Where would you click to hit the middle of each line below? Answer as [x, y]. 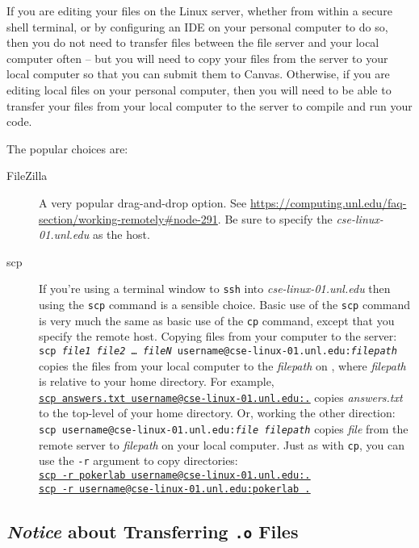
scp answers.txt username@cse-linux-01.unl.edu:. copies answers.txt [221, 397]
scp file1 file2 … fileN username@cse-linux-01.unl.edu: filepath [218, 351]
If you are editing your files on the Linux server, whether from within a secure [199, 10]
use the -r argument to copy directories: [138, 460]
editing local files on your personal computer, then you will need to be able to [199, 89]
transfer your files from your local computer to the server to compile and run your [209, 105]
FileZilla [27, 176]
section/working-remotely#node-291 [128, 218]
